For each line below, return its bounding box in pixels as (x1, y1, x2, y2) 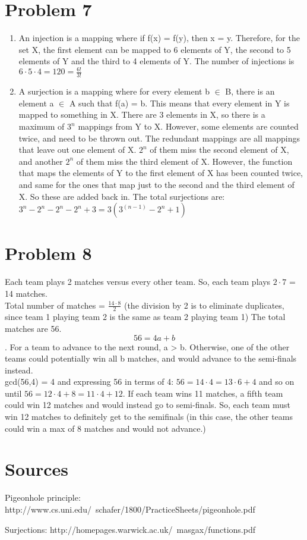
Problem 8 (5, 241, 92, 265)
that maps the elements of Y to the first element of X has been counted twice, (18, 167, 303, 179)
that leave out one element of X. (18, 143, 137, 156)
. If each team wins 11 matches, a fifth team (122, 387, 283, 399)
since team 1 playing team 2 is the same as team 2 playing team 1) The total (5, 310, 286, 323)
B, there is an (225, 85, 275, 98)
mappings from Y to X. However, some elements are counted (78, 120, 299, 133)
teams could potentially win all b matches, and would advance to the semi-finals (5, 352, 297, 365)
